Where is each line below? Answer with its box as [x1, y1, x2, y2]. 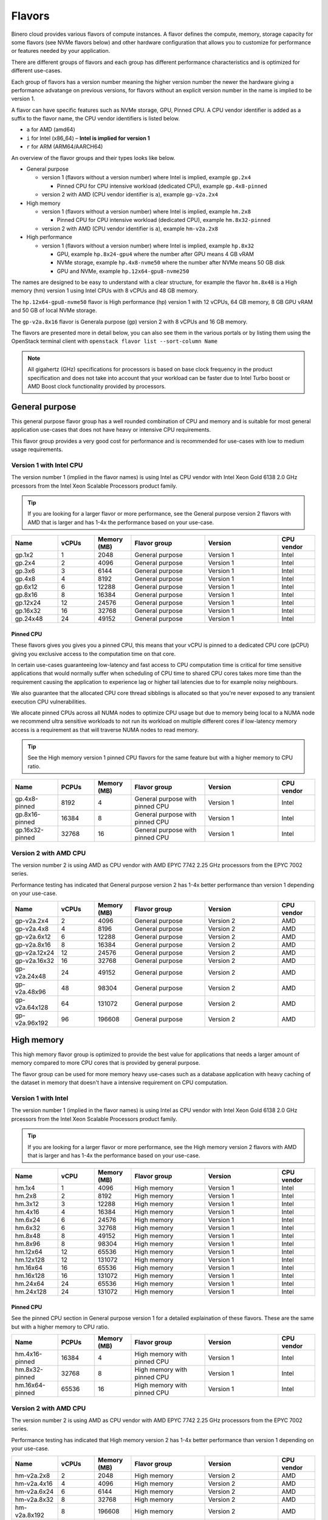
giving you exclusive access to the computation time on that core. [11, 650, 176, 657]
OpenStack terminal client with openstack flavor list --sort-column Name [11, 337, 218, 345]
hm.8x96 [15, 1240, 41, 1248]
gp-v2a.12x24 [15, 948, 55, 957]
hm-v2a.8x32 [15, 1496, 54, 1504]
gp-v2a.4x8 [15, 924, 49, 933]
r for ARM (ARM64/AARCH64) [26, 143, 103, 150]
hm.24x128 [15, 1288, 47, 1296]
